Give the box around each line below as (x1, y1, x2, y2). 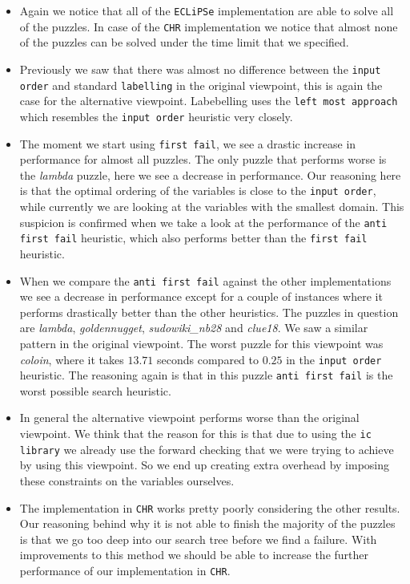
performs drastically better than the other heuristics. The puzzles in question (19, 303, 399, 320)
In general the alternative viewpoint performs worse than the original (19, 409, 360, 426)
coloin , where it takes (19, 351, 124, 367)
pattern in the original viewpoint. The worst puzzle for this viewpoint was (19, 335, 384, 351)
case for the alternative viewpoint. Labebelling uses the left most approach (19, 92, 398, 109)
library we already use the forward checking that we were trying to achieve (19, 440, 394, 457)
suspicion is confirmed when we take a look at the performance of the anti (19, 213, 388, 230)
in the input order (286, 351, 382, 367)
